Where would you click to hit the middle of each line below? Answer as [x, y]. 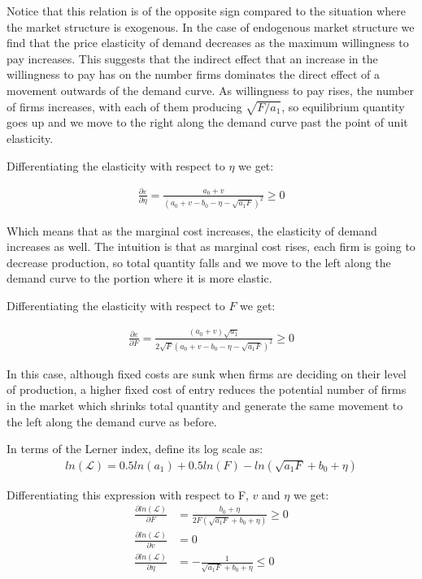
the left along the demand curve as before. [112, 421]
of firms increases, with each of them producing [124, 106]
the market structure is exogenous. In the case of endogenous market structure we [211, 26]
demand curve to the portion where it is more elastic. [139, 278]
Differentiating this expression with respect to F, [128, 494]
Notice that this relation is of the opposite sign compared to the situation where [206, 11]
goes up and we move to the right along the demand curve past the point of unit [207, 122]
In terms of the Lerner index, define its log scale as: [135, 449]
